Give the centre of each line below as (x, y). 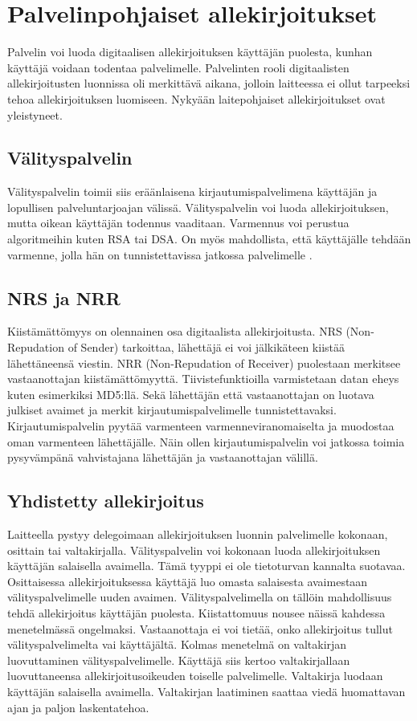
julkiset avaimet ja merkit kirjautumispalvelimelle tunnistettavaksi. (172, 410)
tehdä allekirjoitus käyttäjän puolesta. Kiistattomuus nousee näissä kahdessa (196, 612)
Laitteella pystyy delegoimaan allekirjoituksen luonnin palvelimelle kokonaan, (198, 534)
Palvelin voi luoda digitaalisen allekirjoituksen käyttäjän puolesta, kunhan (190, 52)
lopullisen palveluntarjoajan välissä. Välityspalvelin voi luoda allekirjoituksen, (198, 207)
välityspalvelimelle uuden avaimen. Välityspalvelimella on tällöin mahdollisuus (200, 597)
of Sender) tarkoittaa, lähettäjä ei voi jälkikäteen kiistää (206, 347)
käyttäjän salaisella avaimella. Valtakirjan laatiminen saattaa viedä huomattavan (206, 691)
